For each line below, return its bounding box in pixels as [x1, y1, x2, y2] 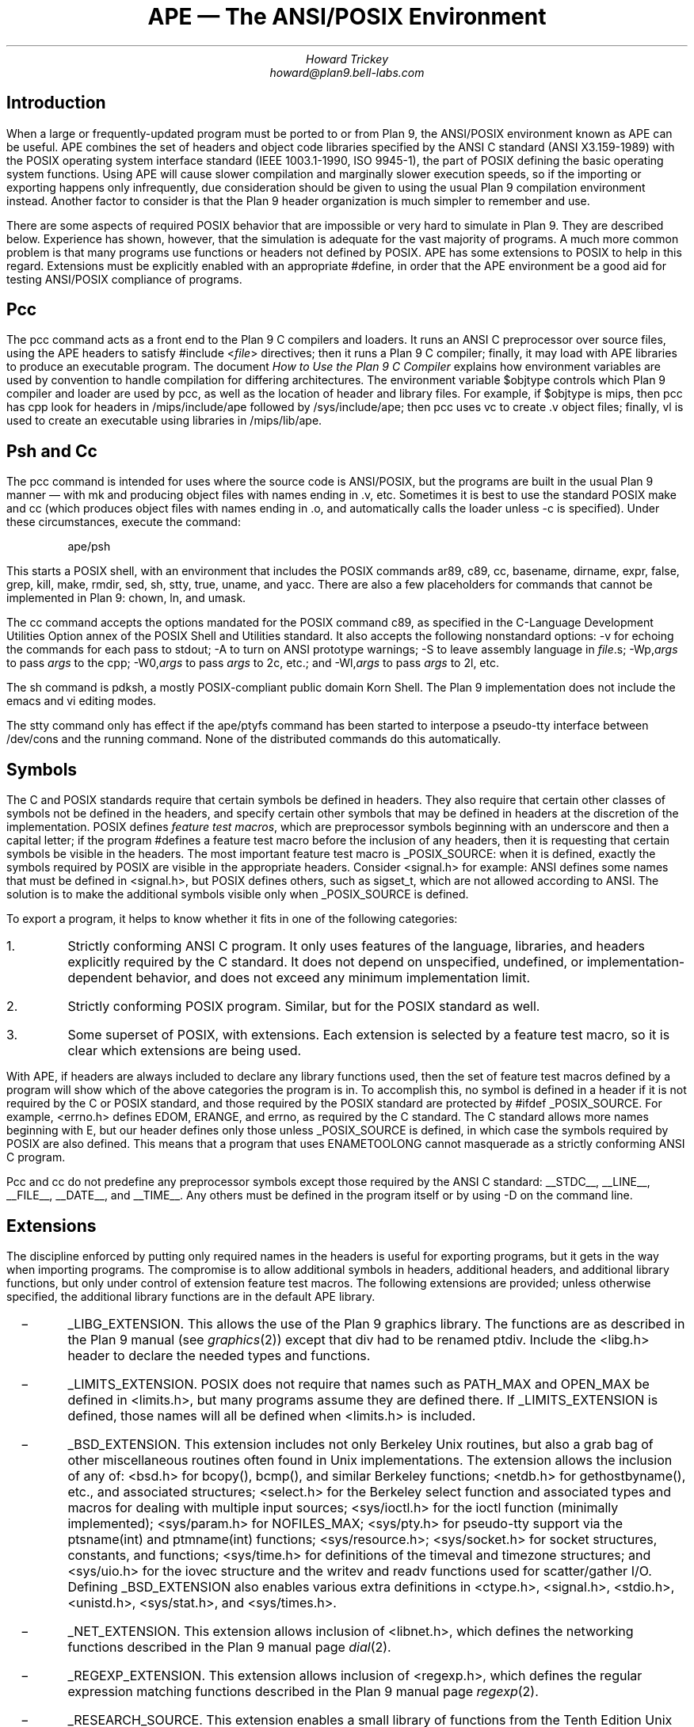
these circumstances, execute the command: [6, 515, 241, 529]
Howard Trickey [305, 51, 388, 66]
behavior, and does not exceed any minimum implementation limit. [135, 970, 530, 986]
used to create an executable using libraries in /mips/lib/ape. [6, 414, 322, 428]
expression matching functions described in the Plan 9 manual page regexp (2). [67, 1683, 539, 1699]
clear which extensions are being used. [67, 1043, 302, 1059]
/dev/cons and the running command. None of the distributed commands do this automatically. [6, 732, 501, 746]
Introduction [6, 93, 106, 113]
